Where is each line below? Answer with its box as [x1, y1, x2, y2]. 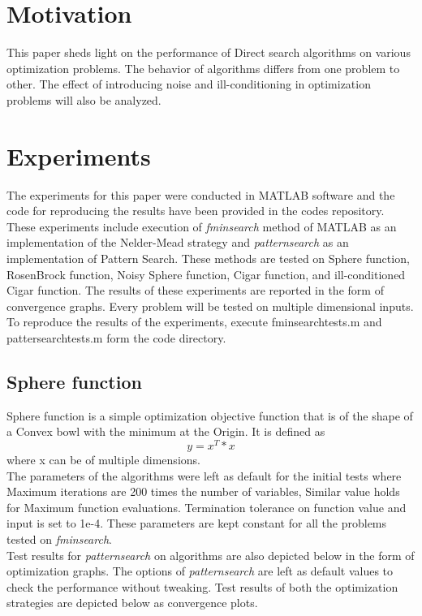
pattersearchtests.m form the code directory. [6, 329, 226, 346]
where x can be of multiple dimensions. [6, 451, 200, 468]
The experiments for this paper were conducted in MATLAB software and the [6, 186, 395, 203]
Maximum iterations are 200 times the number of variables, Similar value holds [6, 483, 400, 500]
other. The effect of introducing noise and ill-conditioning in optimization [6, 75, 371, 93]
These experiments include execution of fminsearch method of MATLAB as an [6, 218, 397, 235]
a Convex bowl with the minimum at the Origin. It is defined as [6, 423, 325, 440]
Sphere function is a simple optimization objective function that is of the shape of [6, 407, 413, 424]
